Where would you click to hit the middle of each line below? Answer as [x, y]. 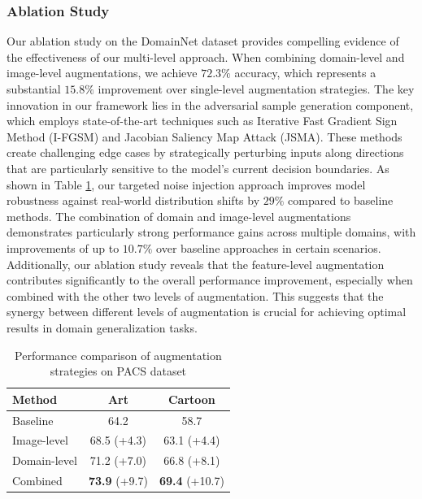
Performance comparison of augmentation [118, 355]
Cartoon [191, 399]
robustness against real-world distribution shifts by [133, 200]
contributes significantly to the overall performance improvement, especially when [210, 280]
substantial [34, 89]
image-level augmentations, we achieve [102, 73]
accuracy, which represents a [305, 73]
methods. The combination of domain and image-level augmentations [179, 216]
